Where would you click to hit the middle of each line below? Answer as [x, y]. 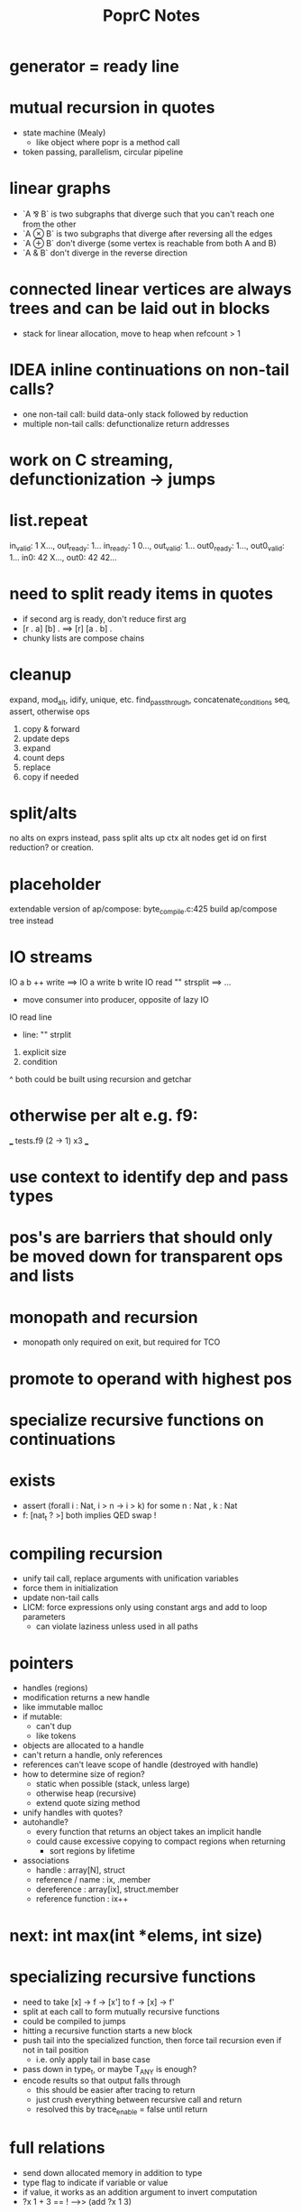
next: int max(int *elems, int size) [136, 1935]
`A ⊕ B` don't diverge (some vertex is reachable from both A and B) [149, 244]
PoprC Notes [151, 16]
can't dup [54, 1726]
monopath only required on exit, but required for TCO [121, 1342]
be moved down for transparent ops [146, 1257]
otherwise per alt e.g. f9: [104, 1116]
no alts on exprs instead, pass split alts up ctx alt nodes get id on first [138, 838]
